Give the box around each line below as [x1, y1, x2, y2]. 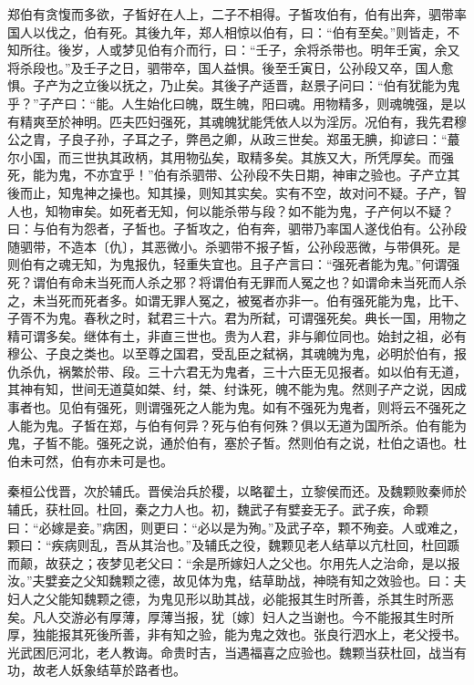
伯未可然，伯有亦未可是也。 [7, 451, 173, 470]
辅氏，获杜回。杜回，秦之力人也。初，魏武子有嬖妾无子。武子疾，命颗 [7, 500, 428, 519]
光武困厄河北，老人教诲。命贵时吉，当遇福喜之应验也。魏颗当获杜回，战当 [7, 642, 454, 661]
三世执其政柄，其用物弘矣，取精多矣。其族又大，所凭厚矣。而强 [70, 147, 454, 166]
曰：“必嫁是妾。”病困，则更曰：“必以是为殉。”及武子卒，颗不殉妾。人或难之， [7, 517, 466, 536]
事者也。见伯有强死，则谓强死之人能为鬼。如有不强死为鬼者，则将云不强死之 [7, 398, 467, 417]
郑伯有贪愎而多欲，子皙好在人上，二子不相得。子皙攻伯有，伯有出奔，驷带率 [7, 5, 467, 23]
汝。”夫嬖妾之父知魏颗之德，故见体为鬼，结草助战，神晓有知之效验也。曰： [7, 571, 454, 590]
